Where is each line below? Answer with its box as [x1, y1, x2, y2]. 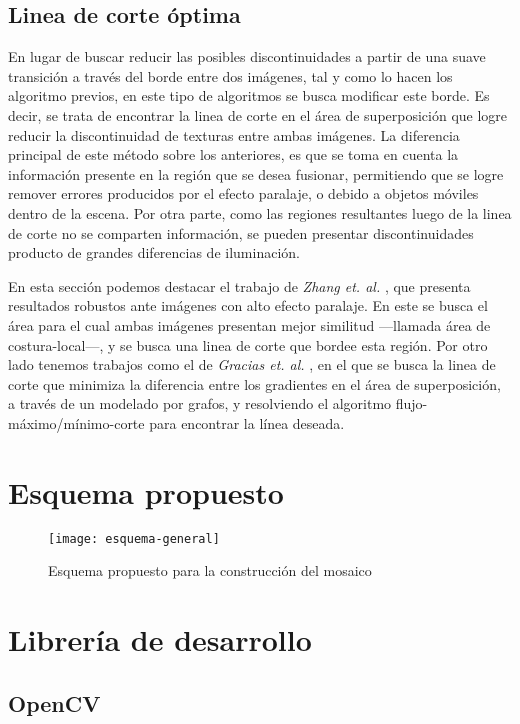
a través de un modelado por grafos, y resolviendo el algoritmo [8, 393, 392, 414]
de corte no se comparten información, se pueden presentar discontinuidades [8, 222, 474, 243]
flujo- [395, 393, 428, 414]
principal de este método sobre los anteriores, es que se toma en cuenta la [8, 144, 459, 165]
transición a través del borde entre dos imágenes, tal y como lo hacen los [8, 65, 453, 86]
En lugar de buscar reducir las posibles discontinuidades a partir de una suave [8, 46, 486, 67]
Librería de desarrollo [8, 619, 312, 660]
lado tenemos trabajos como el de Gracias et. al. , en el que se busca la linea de [8, 354, 496, 375]
